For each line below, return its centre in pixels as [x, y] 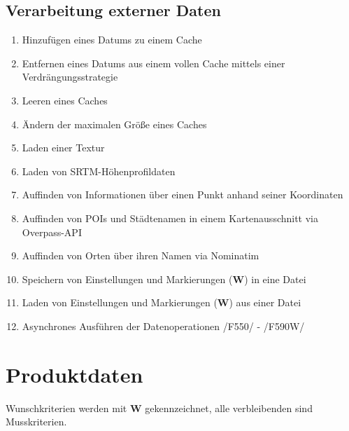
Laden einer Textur [63, 148]
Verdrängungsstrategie [70, 77]
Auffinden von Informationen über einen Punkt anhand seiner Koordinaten [183, 194]
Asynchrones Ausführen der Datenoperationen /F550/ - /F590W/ [163, 326]
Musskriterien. [36, 422]
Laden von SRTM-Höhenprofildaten [99, 171]
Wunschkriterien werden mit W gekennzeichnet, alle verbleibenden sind [159, 408]
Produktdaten [74, 374]
